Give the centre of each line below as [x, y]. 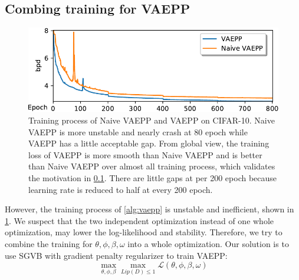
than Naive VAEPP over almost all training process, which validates [152, 166]
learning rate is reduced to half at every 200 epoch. [121, 189]
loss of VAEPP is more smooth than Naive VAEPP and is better [145, 154]
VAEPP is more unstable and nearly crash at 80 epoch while [138, 131]
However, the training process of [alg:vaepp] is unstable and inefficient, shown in [149, 209]
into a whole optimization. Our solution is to [208, 244]
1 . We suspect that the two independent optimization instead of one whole [139, 220]
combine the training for [49, 244]
